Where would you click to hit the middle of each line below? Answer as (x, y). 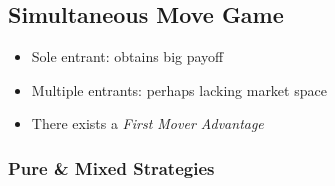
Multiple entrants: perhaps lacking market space (179, 89)
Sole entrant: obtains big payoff (127, 56)
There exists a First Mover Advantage (147, 123)
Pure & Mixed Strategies (111, 167)
